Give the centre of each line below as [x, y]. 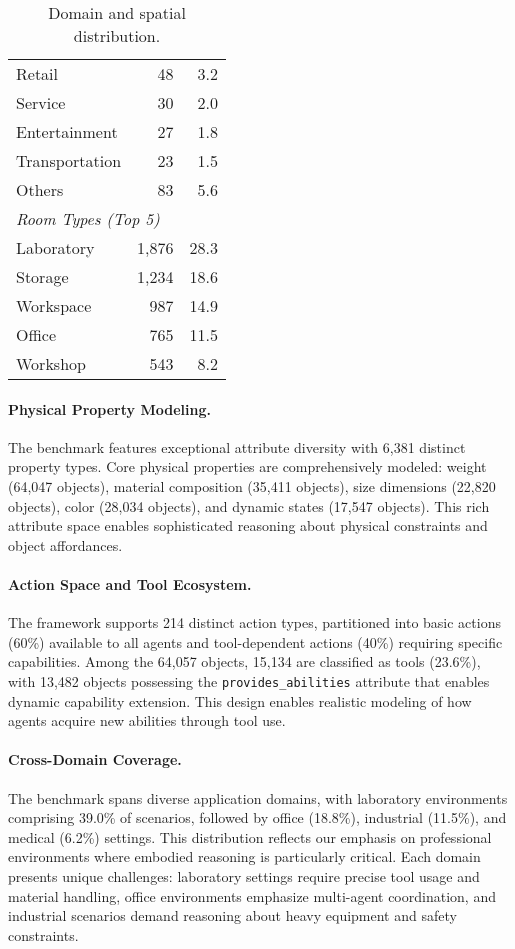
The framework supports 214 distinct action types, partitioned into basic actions [254, 622]
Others [40, 189]
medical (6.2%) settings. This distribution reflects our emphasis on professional [250, 836]
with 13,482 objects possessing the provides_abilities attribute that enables [249, 680]
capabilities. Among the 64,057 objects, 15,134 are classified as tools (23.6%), [244, 661]
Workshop [51, 363]
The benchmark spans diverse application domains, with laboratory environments [258, 797]
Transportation [69, 160]
